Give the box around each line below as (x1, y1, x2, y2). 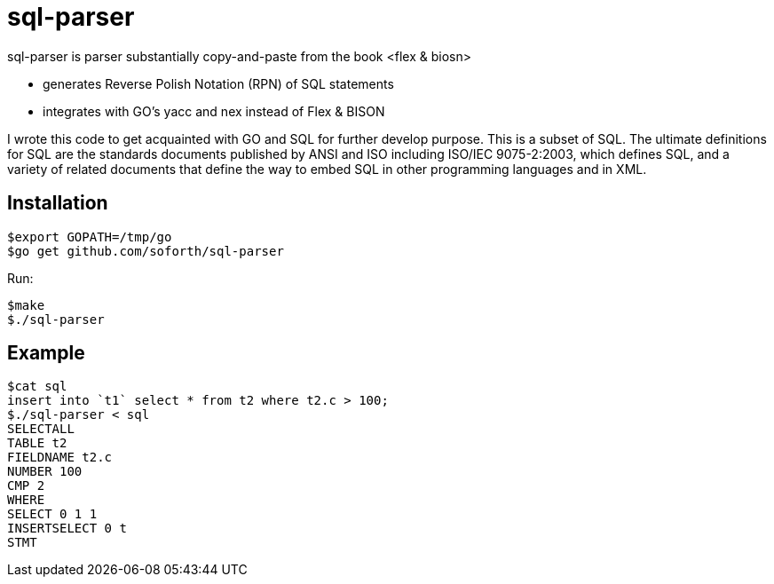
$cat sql (7, 379, 67, 394)
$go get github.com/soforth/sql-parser (7, 243, 284, 258)
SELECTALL (7, 422, 75, 437)
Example (7, 342, 85, 365)
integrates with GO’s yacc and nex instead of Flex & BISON (43, 103, 385, 119)
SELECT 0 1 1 (7, 507, 98, 522)
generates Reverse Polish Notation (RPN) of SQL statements (43, 75, 394, 91)
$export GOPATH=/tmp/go (7, 229, 172, 244)
